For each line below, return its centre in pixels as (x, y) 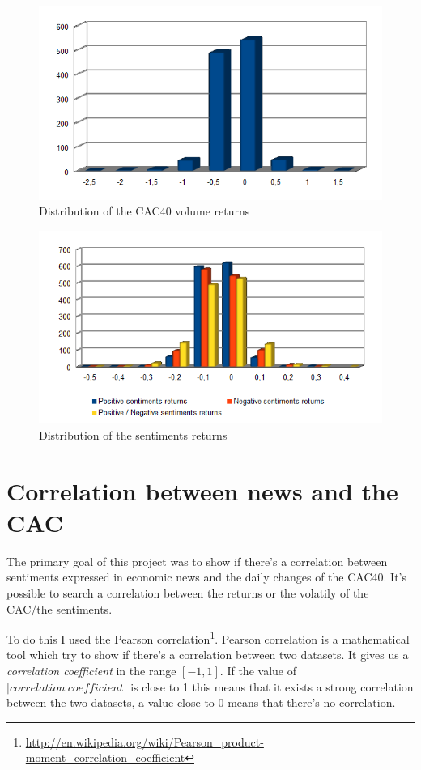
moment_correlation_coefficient (105, 757)
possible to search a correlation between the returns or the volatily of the (188, 593)
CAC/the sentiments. (60, 608)
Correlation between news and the (202, 490)
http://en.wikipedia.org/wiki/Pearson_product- (145, 741)
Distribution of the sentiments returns (133, 434)
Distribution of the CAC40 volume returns (145, 211)
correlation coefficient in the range (91, 671)
